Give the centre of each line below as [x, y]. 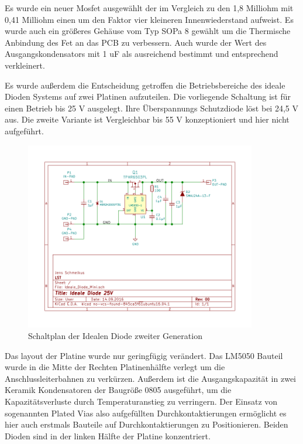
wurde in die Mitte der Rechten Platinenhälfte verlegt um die [115, 367]
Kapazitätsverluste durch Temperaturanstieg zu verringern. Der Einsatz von [141, 401]
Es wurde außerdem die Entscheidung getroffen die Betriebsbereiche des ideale [145, 85]
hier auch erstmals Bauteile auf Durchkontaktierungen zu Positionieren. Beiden [147, 424]
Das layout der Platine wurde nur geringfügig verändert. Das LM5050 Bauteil [144, 355]
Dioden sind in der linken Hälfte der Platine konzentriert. [108, 435]
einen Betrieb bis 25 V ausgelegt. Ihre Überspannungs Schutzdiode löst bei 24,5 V [151, 108]
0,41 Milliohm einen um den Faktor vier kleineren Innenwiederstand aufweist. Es [149, 19]
